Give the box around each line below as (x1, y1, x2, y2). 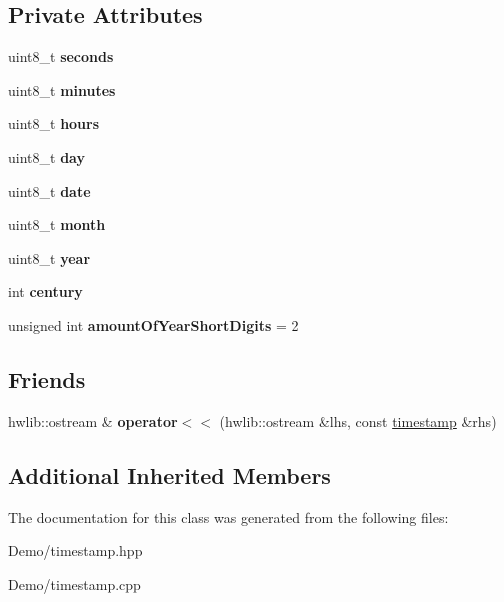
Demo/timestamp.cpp (8, 573, 141, 594)
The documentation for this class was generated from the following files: (8, 506, 449, 527)
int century (8, 281, 83, 302)
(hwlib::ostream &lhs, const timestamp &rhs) (219, 410, 497, 431)
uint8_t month (8, 214, 106, 235)
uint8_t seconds (8, 46, 114, 67)
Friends (8, 363, 86, 394)
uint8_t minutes (8, 79, 116, 100)
